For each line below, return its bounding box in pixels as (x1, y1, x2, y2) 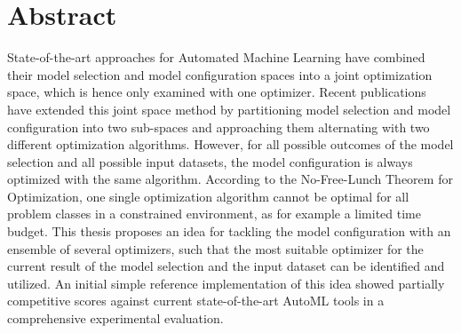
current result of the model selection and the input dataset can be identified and (7, 257, 445, 275)
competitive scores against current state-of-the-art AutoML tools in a (7, 291, 385, 310)
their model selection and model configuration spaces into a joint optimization (7, 65, 433, 83)
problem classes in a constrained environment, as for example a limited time (7, 204, 422, 223)
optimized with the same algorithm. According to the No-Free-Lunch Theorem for (7, 170, 453, 188)
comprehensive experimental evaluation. (7, 309, 224, 328)
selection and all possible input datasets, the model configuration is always (7, 152, 413, 170)
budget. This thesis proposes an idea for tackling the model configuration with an (7, 222, 451, 241)
